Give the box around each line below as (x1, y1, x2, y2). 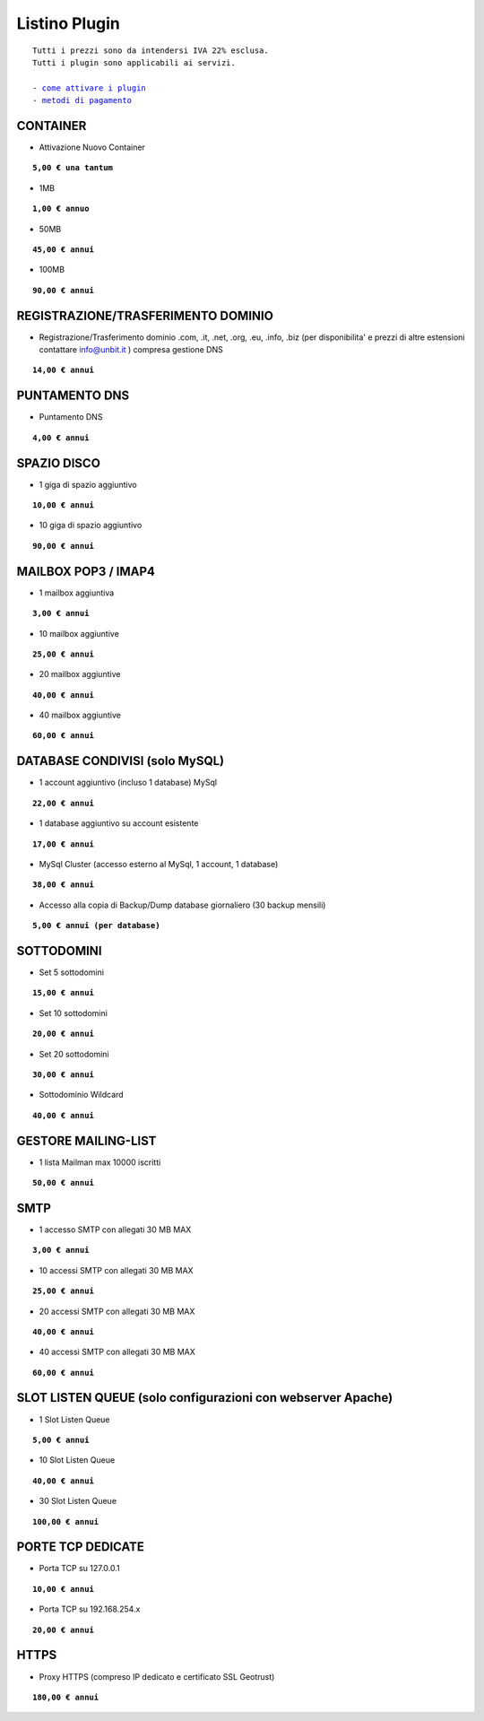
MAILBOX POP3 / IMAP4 (16, 563, 156, 578)
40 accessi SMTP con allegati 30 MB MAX (39, 1346, 196, 1358)
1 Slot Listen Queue (39, 1413, 111, 1425)
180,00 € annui (32, 1691, 99, 1702)
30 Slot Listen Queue (39, 1496, 117, 1507)
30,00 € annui (32, 1069, 94, 1080)
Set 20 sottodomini (39, 1048, 109, 1059)
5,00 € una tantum (32, 162, 114, 173)
